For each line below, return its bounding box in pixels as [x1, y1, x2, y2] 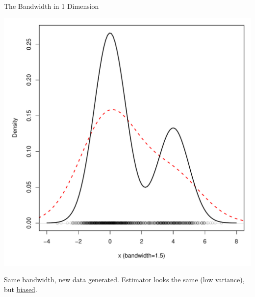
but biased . [4, 284, 37, 294]
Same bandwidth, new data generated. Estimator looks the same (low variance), [4, 274, 245, 285]
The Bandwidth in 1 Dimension [4, 1, 99, 11]
